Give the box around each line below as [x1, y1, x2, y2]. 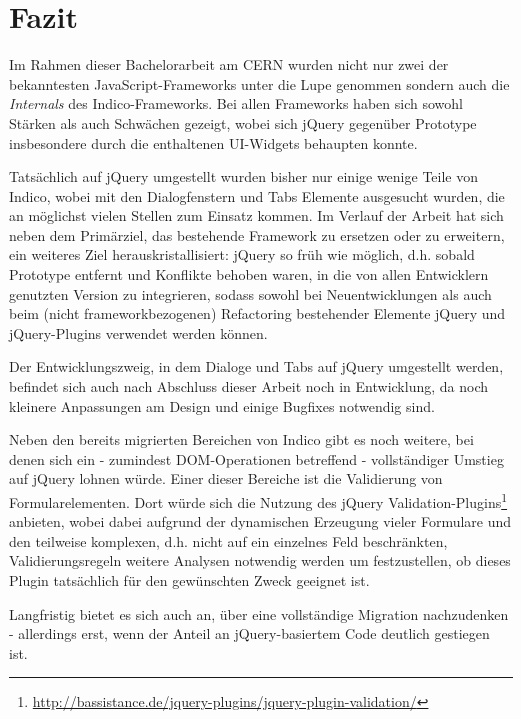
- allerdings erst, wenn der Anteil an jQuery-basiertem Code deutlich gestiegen [9, 623, 490, 644]
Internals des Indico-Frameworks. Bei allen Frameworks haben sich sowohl [9, 93, 463, 114]
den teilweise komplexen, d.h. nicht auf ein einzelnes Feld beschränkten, [9, 530, 448, 551]
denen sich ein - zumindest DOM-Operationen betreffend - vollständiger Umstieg [9, 448, 504, 469]
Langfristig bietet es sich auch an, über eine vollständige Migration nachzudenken [9, 603, 509, 624]
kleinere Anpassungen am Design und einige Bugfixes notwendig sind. [9, 395, 435, 416]
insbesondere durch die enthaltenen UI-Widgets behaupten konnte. [9, 132, 418, 153]
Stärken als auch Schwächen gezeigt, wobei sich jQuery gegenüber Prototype [9, 112, 477, 133]
